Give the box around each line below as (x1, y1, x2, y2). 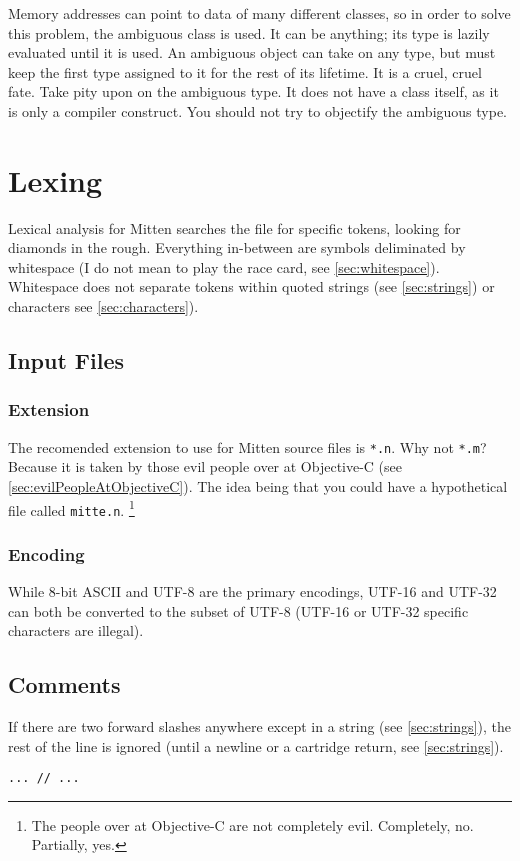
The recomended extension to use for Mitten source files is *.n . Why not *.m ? (8, 436, 487, 457)
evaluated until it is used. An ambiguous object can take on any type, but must (8, 42, 496, 63)
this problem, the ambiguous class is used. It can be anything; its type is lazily (8, 22, 490, 43)
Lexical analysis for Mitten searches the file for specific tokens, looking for (8, 217, 461, 238)
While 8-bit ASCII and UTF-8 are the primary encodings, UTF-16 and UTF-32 (8, 581, 497, 602)
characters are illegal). (8, 620, 144, 641)
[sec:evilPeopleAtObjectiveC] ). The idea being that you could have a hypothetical (8, 475, 508, 496)
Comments (8, 669, 121, 700)
